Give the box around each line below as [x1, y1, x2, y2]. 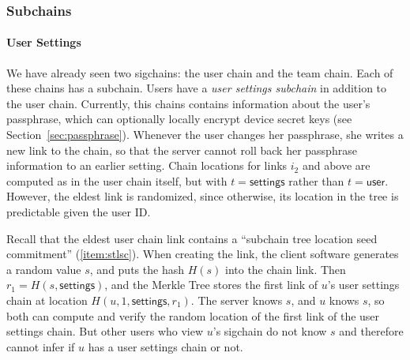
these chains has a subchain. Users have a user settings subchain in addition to [6, 80, 387, 96]
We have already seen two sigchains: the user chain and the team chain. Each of [6, 64, 393, 81]
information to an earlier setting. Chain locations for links [6, 157, 288, 174]
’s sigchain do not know [213, 323, 327, 339]
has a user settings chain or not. [88, 338, 243, 354]
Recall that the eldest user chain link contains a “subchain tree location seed [6, 230, 378, 246]
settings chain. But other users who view [6, 323, 204, 339]
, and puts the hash [89, 261, 184, 277]
